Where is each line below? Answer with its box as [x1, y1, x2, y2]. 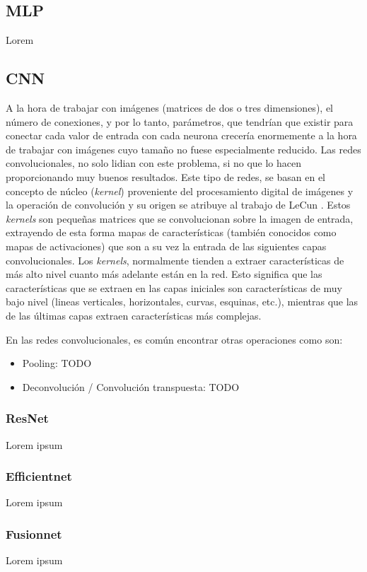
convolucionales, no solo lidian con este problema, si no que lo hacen [6, 156, 301, 170]
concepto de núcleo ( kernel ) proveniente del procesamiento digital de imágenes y [6, 183, 354, 198]
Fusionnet [6, 525, 62, 542]
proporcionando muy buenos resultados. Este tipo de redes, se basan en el [6, 169, 326, 184]
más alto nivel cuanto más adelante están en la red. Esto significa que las [6, 267, 322, 281]
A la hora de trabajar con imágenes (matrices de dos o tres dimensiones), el [6, 100, 333, 115]
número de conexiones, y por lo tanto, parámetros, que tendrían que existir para [6, 114, 354, 129]
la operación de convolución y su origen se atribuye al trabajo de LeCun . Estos [6, 197, 351, 212]
